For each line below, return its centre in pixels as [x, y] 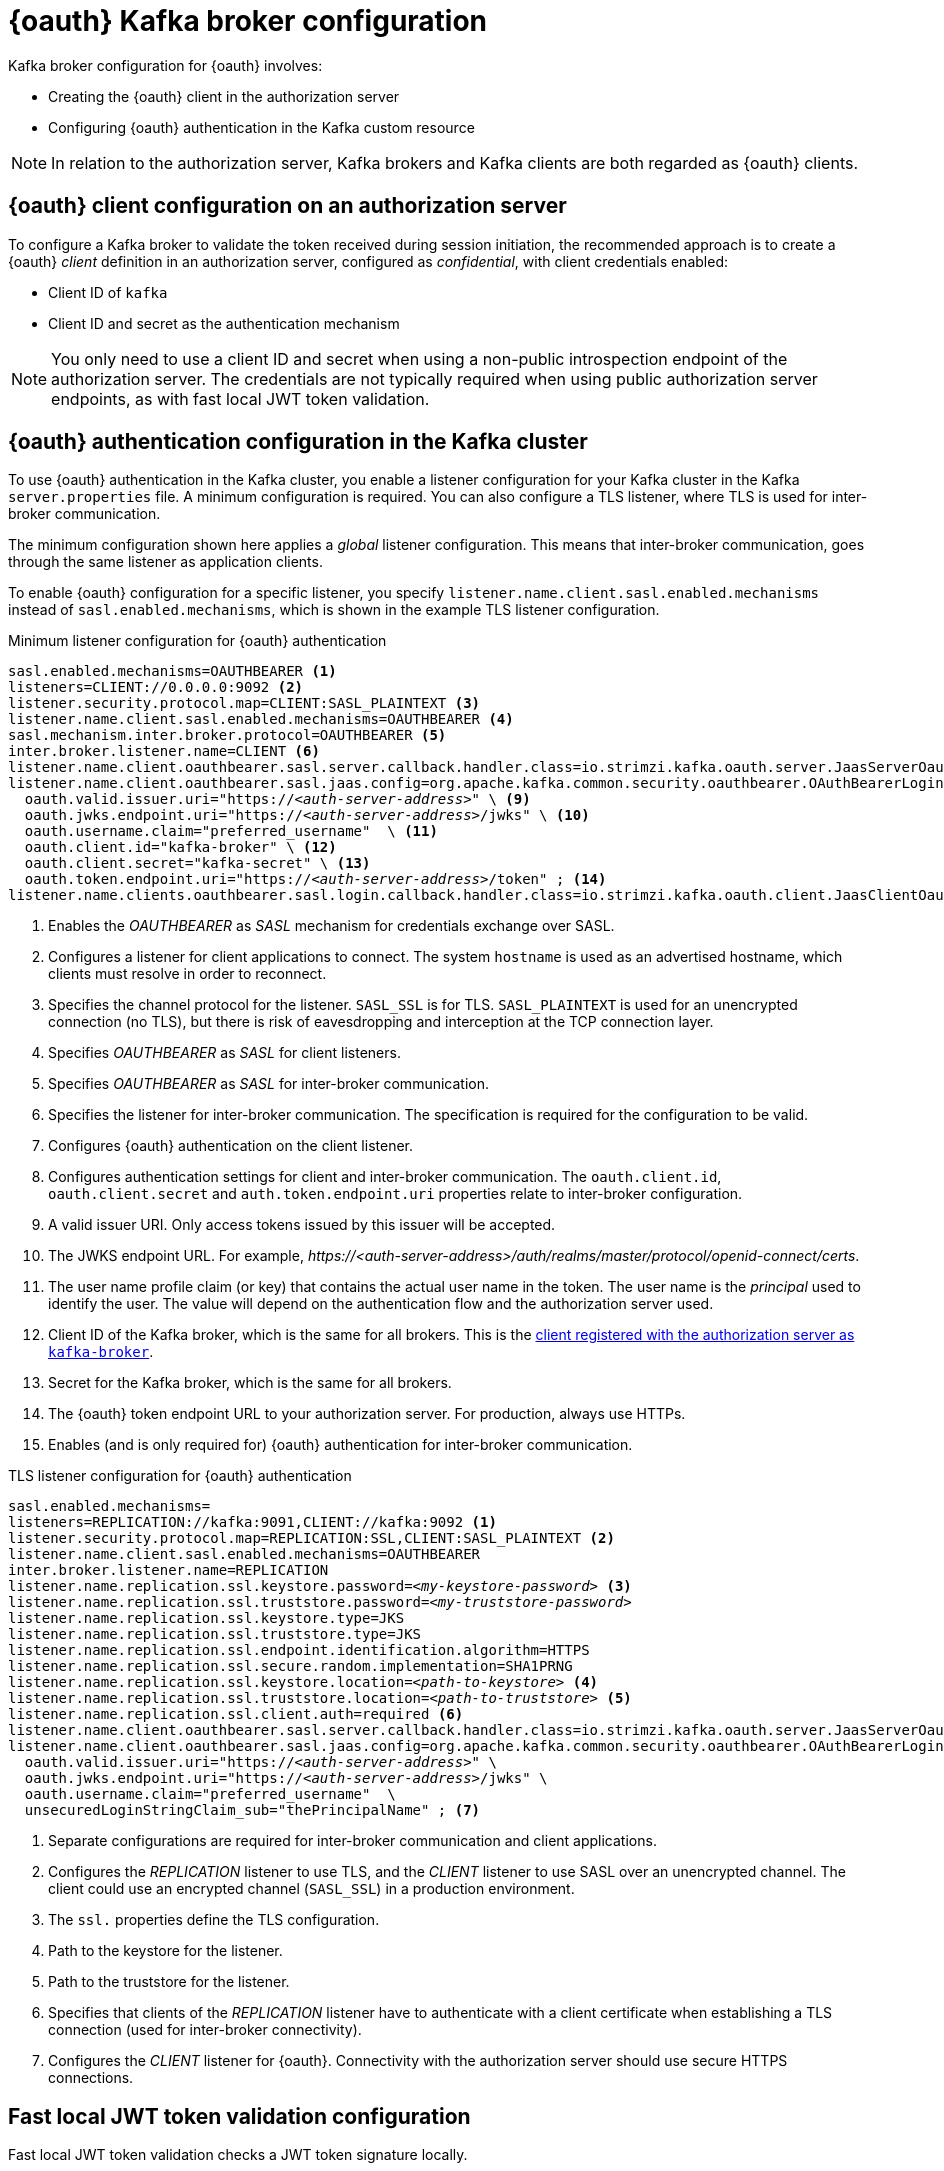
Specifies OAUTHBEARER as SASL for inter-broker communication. [269, 1084]
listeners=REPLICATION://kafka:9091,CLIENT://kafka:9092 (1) [252, 1522]
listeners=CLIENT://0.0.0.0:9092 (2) [156, 687]
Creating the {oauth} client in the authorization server [224, 96]
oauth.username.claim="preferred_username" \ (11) [231, 831]
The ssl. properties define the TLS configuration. [214, 1920]
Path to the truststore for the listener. [169, 1982]
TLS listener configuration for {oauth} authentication [180, 1476]
